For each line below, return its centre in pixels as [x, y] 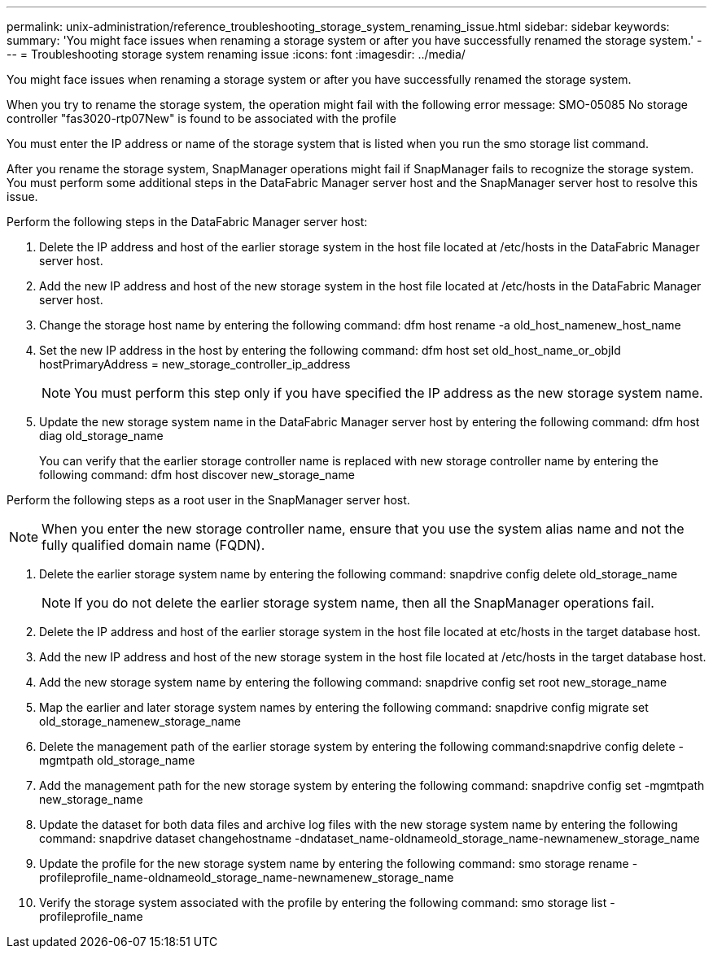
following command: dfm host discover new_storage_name [197, 475]
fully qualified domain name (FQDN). [153, 545]
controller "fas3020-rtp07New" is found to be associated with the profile [201, 118]
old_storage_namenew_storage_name [140, 721]
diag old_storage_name [101, 436]
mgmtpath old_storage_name [117, 760]
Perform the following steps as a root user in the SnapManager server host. [208, 500]
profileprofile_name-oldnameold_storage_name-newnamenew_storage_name [247, 877]
